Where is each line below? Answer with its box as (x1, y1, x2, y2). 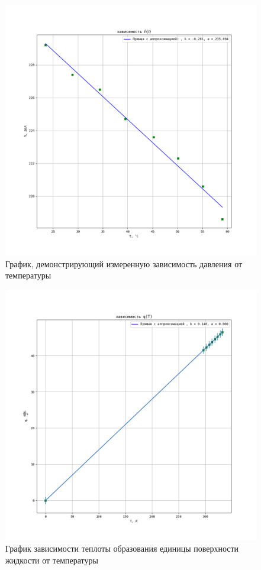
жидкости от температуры (5, 553, 98, 566)
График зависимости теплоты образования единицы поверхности (5, 542, 239, 555)
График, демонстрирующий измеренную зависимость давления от (5, 257, 243, 270)
